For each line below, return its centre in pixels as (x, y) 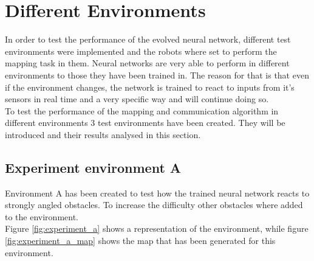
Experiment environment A (93, 167)
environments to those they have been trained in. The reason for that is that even (157, 75)
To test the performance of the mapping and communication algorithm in (142, 110)
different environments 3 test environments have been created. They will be (145, 123)
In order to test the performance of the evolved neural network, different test (148, 39)
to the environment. (42, 216)
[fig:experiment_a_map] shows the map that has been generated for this (140, 241)
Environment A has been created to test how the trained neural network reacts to (157, 193)
